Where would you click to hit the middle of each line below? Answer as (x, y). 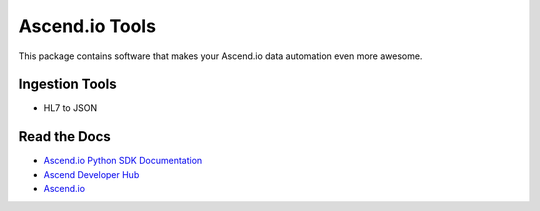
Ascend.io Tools (87, 26)
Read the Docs (65, 136)
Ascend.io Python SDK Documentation (123, 161)
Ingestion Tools (67, 84)
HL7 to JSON (70, 108)
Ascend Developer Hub (91, 174)
